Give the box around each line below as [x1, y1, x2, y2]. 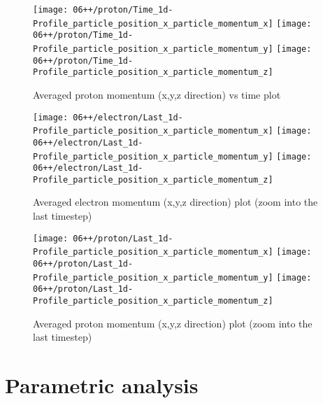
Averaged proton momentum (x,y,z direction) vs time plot [33, 87, 281, 101]
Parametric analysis [5, 370, 199, 399]
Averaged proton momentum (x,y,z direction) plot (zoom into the [33, 316, 313, 330]
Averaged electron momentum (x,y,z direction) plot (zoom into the [33, 195, 318, 209]
